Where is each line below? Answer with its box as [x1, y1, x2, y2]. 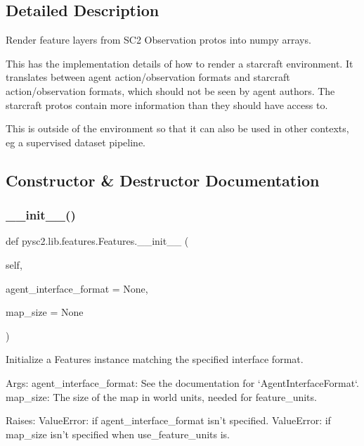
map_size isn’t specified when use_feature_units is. [6, 426, 230, 441]
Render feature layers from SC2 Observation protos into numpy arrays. [6, 32, 311, 47]
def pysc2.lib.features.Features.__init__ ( [6, 234, 189, 248]
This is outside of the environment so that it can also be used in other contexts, [6, 121, 349, 136]
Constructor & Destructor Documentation [6, 169, 320, 191]
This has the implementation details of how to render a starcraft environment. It [6, 56, 353, 70]
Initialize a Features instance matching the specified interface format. [6, 352, 304, 367]
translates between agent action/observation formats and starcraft [6, 70, 290, 84]
